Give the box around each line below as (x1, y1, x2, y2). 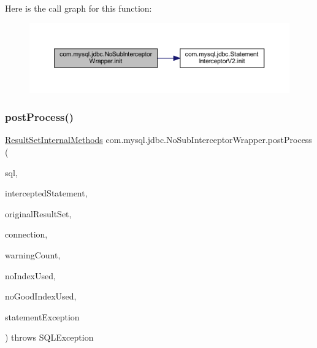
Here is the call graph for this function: (5, 2, 152, 14)
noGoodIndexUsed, (5, 290, 77, 303)
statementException (5, 310, 80, 323)
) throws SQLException (5, 331, 94, 344)
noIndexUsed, (5, 269, 56, 282)
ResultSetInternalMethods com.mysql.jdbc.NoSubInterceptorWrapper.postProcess (5, 133, 312, 146)
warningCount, (5, 248, 61, 261)
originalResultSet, (5, 207, 72, 220)
